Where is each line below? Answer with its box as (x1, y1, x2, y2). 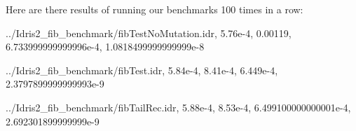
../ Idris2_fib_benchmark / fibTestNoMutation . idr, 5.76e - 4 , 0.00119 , (6, 25, 292, 40)
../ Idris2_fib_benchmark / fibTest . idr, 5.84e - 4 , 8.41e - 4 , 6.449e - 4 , (6, 62, 278, 77)
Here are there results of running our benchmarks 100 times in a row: (6, 2, 303, 16)
